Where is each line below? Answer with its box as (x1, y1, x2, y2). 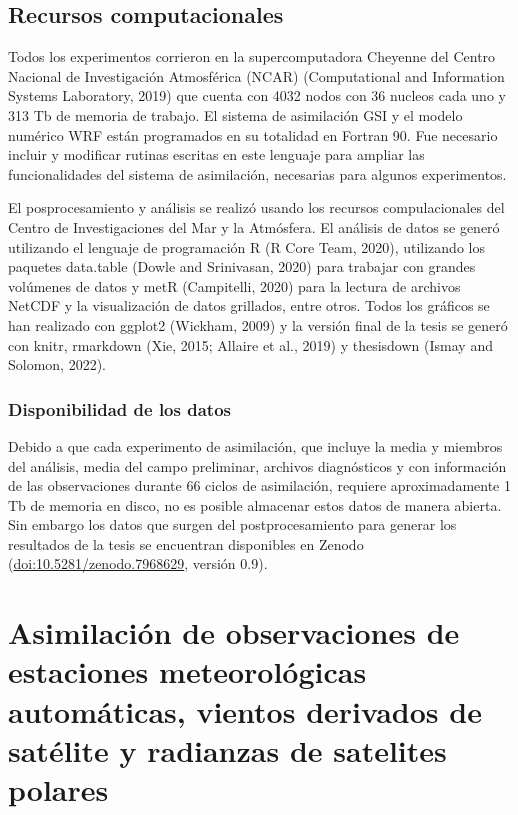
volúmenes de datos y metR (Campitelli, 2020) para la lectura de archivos (8, 275, 461, 296)
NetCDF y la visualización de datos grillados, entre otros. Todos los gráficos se (8, 295, 490, 316)
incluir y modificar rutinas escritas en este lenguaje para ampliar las (8, 144, 425, 165)
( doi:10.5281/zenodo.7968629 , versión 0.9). (8, 553, 268, 574)
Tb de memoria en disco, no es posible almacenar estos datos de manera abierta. (8, 494, 502, 515)
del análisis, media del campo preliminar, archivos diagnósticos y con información (8, 455, 507, 476)
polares (8, 769, 109, 810)
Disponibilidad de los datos (8, 396, 231, 421)
